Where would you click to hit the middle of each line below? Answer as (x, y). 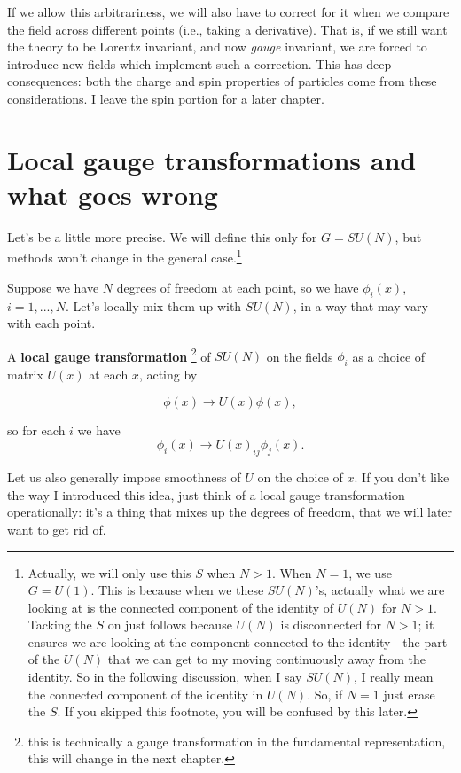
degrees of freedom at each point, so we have (238, 287)
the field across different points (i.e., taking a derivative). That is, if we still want (227, 29)
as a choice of (389, 356)
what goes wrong (113, 194)
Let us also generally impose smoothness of (124, 477)
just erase (409, 694)
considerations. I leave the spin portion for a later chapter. (166, 98)
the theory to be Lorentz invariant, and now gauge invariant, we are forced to (217, 47)
